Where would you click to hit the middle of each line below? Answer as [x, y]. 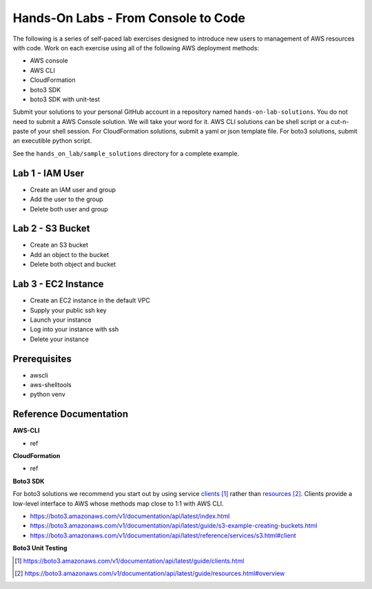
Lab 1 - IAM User [49, 173]
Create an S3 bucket [59, 245]
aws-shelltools [51, 384]
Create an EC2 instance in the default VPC [90, 300]
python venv [48, 394]
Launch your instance [61, 320]
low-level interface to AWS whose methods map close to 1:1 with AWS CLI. [118, 504]
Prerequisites [42, 359]
